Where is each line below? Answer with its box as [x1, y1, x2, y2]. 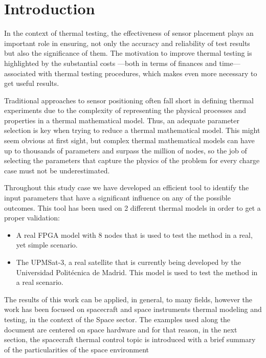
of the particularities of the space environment [4, 344, 149, 354]
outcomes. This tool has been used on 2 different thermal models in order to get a [4, 202, 261, 213]
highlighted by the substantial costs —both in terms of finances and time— [4, 57, 240, 68]
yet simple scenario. [16, 239, 78, 250]
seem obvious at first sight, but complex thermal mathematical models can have [4, 135, 255, 146]
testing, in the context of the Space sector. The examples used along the [4, 314, 231, 324]
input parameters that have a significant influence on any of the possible [4, 192, 231, 203]
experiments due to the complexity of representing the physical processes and [4, 105, 247, 116]
